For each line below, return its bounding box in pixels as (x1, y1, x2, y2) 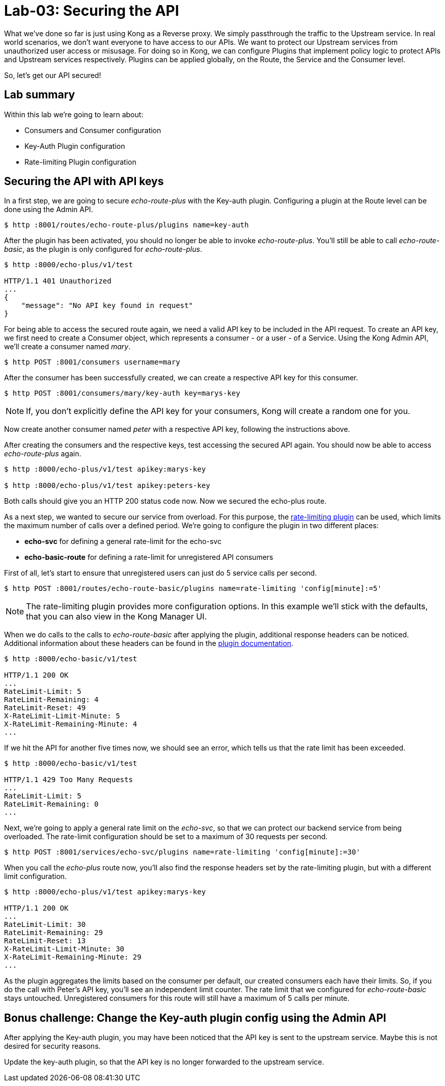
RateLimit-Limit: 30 (4, 920, 86, 929)
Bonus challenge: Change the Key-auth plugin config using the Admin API (4, 1011, 386, 1024)
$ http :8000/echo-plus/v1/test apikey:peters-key (4, 481, 210, 490)
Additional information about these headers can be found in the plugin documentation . (4, 639, 294, 648)
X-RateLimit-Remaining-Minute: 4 (4, 720, 137, 729)
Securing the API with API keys (4, 175, 164, 188)
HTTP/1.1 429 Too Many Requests (4, 775, 133, 784)
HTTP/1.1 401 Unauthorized (4, 277, 112, 286)
